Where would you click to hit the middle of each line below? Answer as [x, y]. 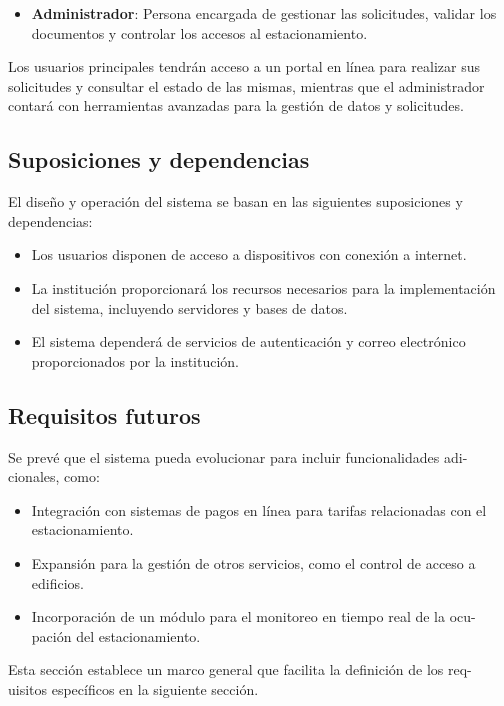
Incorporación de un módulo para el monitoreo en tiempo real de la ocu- [253, 616]
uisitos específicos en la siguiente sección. [133, 688]
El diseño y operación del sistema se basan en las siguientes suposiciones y [235, 201]
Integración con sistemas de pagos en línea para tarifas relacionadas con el [259, 509]
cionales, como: [54, 476]
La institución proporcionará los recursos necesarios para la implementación [263, 287]
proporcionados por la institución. [135, 360]
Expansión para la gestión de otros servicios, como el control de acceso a [253, 562]
